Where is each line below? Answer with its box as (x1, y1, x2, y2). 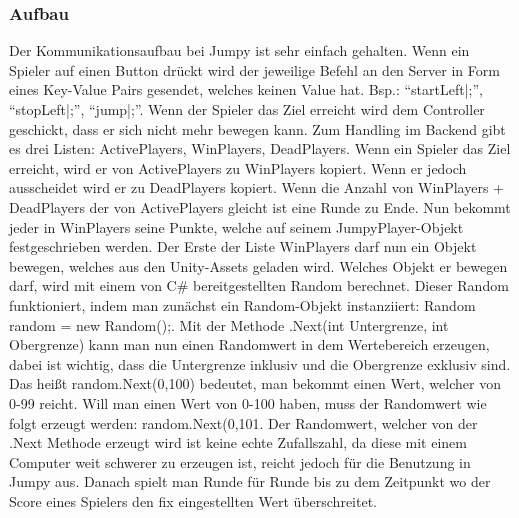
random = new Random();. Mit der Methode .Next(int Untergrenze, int (9, 314, 449, 335)
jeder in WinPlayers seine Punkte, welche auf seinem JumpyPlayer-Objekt (9, 216, 464, 237)
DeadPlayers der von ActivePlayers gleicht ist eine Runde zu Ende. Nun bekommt (9, 196, 511, 217)
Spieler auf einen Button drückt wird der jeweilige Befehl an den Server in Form (9, 59, 500, 80)
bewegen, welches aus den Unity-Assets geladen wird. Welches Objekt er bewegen (9, 255, 508, 276)
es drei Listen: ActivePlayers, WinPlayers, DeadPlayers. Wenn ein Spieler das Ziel (9, 138, 511, 159)
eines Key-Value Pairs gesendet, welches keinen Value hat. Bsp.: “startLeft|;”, (9, 79, 483, 100)
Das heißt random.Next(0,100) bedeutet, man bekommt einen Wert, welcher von (9, 373, 501, 394)
